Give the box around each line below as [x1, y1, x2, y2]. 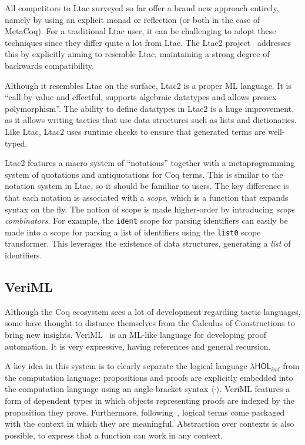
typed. [5, 137, 28, 149]
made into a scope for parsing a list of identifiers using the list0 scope [5, 225, 261, 238]
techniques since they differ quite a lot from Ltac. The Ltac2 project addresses [5, 36, 291, 48]
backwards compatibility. [5, 59, 94, 71]
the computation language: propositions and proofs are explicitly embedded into [5, 371, 293, 383]
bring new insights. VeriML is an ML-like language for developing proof [5, 328, 266, 340]
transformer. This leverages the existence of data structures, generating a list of [5, 237, 291, 250]
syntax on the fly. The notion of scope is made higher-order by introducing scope [5, 202, 295, 215]
